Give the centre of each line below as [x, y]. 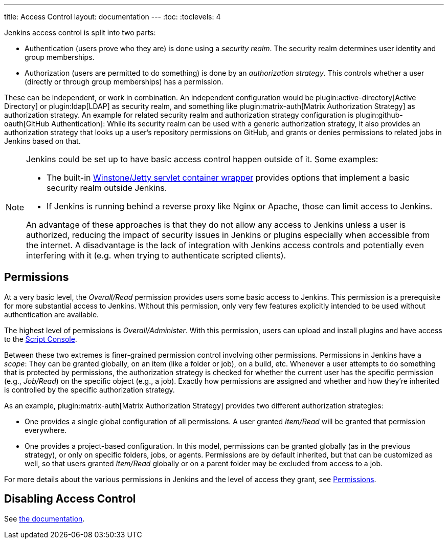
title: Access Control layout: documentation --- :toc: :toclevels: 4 [113, 17]
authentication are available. [52, 314]
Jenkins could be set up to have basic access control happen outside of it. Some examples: [202, 159]
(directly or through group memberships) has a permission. [124, 82]
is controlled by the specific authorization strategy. [89, 389]
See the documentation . [44, 518]
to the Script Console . [41, 339]
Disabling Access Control [70, 499]
